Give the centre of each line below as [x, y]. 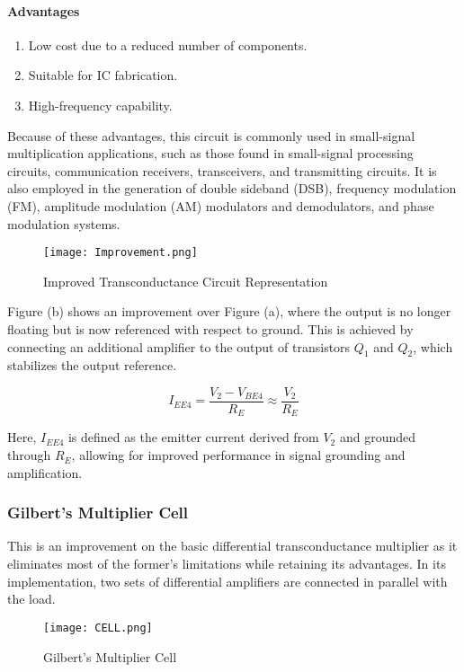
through [29, 455]
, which [433, 346]
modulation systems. [64, 223]
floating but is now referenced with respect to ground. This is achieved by [210, 328]
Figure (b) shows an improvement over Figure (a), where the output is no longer [229, 311]
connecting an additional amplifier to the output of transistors [179, 346]
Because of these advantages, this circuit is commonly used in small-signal [211, 135]
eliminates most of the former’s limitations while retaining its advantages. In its [227, 564]
